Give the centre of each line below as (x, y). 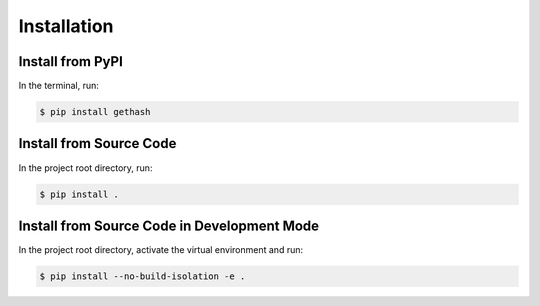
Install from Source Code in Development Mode (169, 225)
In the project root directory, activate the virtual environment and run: (161, 250)
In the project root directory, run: (85, 167)
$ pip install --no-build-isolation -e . (142, 276)
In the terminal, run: (59, 86)
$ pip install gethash (95, 112)
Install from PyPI (71, 61)
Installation (66, 26)
